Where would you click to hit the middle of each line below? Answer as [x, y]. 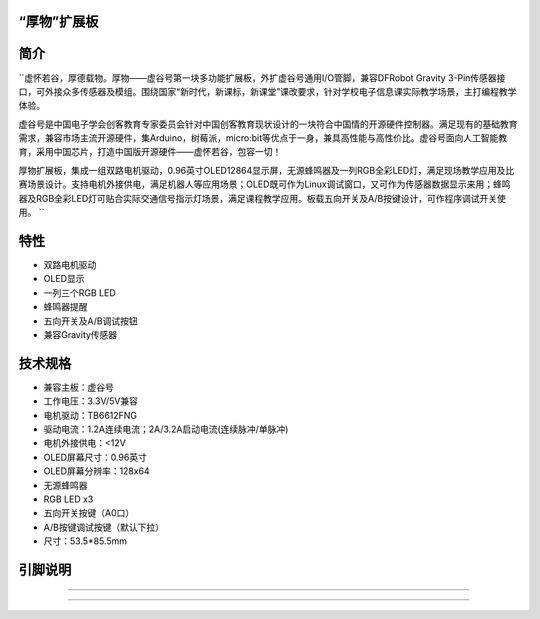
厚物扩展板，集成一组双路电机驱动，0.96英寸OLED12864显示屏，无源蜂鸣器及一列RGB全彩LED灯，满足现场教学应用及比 [266, 170]
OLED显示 [64, 279]
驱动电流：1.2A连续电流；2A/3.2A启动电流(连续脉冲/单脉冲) [166, 429]
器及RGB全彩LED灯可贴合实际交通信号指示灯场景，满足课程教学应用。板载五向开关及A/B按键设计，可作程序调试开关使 [262, 198]
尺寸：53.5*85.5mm [85, 541]
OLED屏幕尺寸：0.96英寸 [95, 457]
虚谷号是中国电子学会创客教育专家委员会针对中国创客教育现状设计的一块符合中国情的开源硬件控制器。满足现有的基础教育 [268, 124]
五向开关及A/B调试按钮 [91, 321]
